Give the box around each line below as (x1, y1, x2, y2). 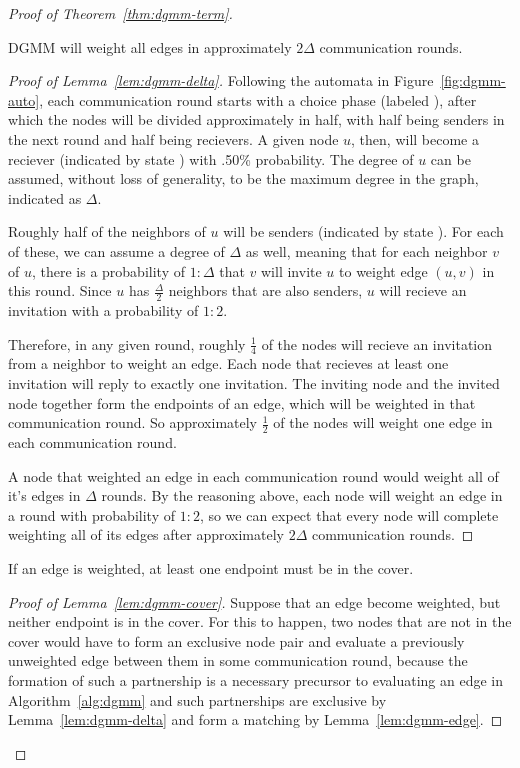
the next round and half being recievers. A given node (8, 128, 339, 149)
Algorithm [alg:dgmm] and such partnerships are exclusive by (8, 689, 387, 710)
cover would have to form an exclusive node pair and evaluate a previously (8, 630, 465, 651)
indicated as (8, 187, 82, 208)
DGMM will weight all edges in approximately (8, 36, 292, 57)
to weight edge (339, 260, 428, 281)
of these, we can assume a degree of (8, 240, 225, 261)
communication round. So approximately (8, 412, 258, 433)
